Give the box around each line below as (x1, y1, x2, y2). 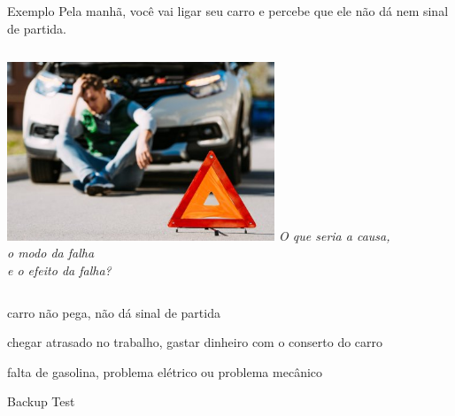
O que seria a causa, (279, 226, 390, 244)
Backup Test (7, 392, 75, 411)
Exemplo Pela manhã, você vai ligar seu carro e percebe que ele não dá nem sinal (7, 2, 449, 19)
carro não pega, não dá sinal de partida (7, 303, 220, 321)
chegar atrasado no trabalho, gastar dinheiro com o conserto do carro (7, 333, 383, 351)
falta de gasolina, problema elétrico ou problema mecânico (7, 362, 323, 381)
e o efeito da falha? (7, 260, 112, 279)
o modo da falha (7, 243, 95, 262)
